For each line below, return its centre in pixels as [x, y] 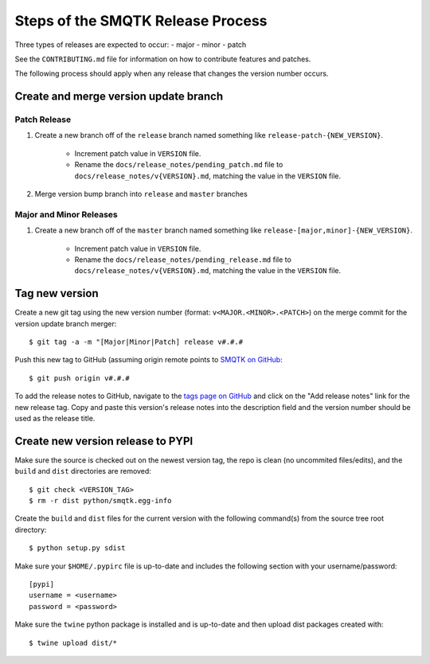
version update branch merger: [66, 323]
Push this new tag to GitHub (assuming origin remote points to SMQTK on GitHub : [149, 360]
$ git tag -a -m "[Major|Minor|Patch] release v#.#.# [136, 342]
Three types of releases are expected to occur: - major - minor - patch [131, 45]
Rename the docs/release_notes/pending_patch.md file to [179, 165]
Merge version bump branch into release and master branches [141, 194]
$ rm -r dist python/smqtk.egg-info [100, 501]
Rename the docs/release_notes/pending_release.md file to [183, 260]
